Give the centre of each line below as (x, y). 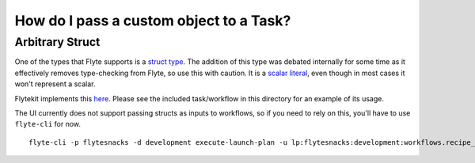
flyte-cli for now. (48, 124)
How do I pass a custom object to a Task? (153, 21)
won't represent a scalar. (55, 84)
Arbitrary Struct (57, 42)
